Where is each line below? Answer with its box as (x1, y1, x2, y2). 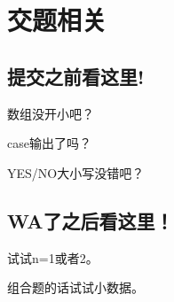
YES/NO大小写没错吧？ (7, 163, 145, 182)
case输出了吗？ (7, 134, 91, 152)
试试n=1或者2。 (7, 248, 99, 267)
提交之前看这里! (7, 62, 145, 89)
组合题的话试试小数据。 (7, 278, 144, 297)
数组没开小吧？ (7, 104, 94, 122)
